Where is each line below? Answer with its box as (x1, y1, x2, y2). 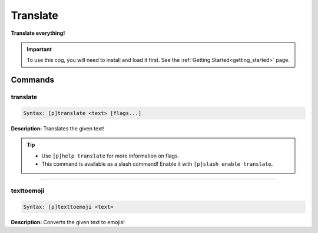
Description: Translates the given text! (11, 124, 105, 132)
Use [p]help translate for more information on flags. (41, 152, 180, 159)
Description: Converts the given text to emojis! (11, 218, 125, 225)
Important (26, 45, 52, 52)
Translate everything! (11, 29, 65, 37)
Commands (11, 75, 55, 85)
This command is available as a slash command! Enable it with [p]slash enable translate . (41, 160, 273, 168)
